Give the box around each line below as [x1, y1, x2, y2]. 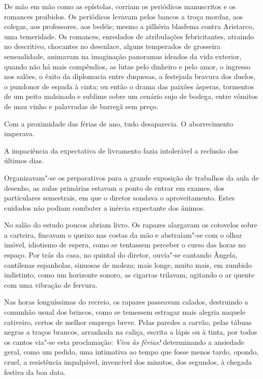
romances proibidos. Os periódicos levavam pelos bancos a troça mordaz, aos [4, 11, 243, 21]
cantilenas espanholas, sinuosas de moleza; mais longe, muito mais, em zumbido [4, 259, 252, 270]
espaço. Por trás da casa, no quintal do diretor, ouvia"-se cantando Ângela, [4, 249, 238, 260]
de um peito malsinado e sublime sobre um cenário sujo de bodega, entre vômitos [4, 91, 258, 102]
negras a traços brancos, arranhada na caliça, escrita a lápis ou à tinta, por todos [4, 326, 257, 337]
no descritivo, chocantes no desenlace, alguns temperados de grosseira [4, 41, 221, 52]
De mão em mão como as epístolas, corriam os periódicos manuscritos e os [4, 1, 236, 11]
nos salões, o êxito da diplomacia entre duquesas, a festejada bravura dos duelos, [4, 71, 255, 82]
